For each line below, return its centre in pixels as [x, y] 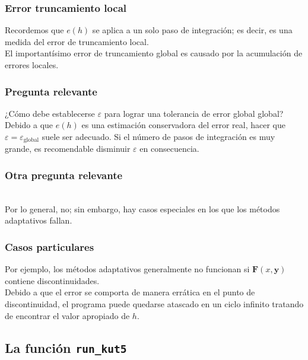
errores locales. [32, 65]
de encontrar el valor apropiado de [67, 315]
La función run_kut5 [66, 347]
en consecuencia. [169, 149]
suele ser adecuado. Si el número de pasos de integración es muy [158, 136]
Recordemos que [34, 30]
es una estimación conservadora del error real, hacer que [183, 125]
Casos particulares [50, 246]
